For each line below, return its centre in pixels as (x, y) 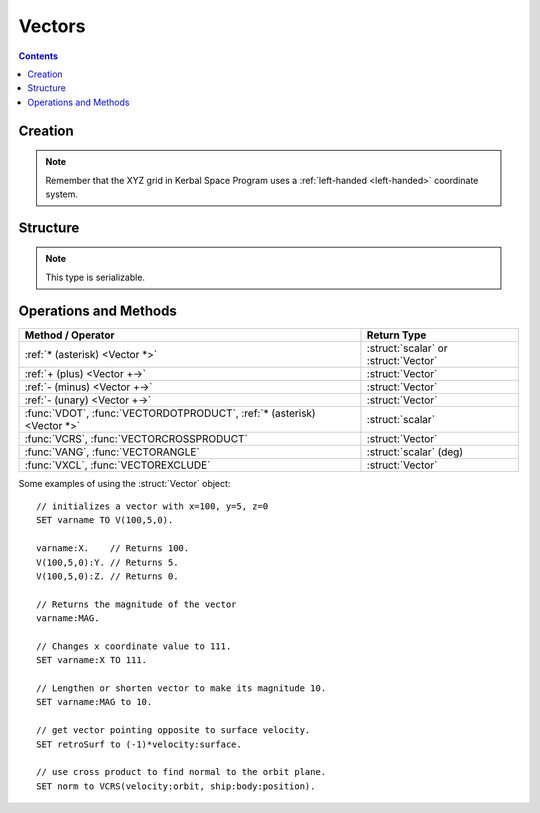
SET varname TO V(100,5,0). (105, 520)
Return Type (396, 335)
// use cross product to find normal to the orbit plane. (181, 772)
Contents (38, 56)
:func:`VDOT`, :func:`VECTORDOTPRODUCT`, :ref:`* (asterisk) (170, 413)
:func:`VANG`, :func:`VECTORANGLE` (112, 452)
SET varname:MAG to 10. (94, 702)
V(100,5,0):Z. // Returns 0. (107, 576)
